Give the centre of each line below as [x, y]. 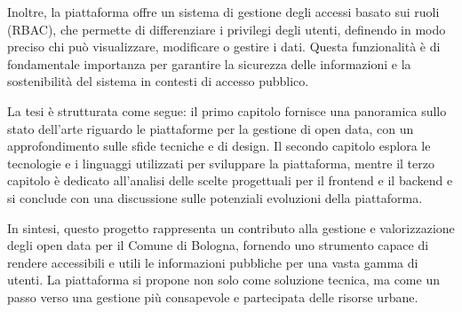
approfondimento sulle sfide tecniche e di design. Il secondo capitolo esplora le [219, 146]
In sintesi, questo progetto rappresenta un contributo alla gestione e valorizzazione [231, 227]
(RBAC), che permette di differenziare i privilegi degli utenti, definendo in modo [227, 29]
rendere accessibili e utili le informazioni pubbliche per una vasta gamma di [213, 262]
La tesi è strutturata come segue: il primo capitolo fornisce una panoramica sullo [227, 110]
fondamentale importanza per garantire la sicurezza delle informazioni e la [209, 63]
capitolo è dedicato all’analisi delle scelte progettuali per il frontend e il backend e [230, 180]
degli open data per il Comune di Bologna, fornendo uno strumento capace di [218, 245]
